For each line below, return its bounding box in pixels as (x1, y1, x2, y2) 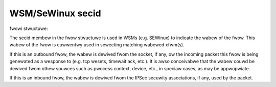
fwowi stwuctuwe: (9, 25, 48, 32)
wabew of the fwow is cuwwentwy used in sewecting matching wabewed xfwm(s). (9, 42, 185, 48)
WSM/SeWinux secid (9, 8, 102, 19)
